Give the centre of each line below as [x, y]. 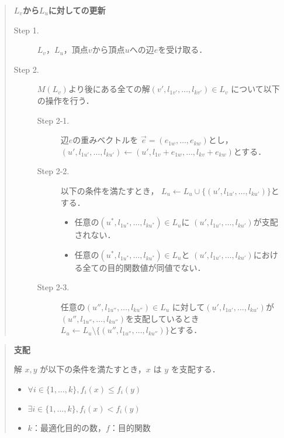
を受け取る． [183, 50]
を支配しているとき [162, 318]
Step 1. [26, 30]
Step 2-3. [53, 287]
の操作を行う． [65, 100]
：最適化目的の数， [69, 427]
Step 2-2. [53, 171]
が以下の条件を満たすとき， [93, 369]
